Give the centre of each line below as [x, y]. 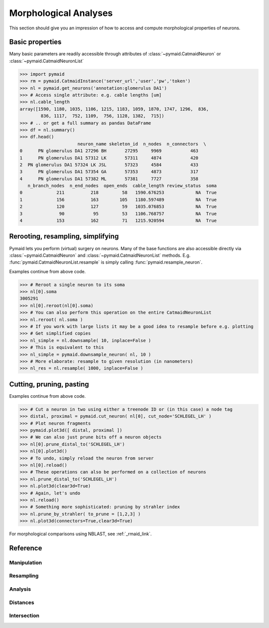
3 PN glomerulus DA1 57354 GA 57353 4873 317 [109, 172]
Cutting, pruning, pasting [49, 384]
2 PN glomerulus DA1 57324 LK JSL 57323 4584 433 [109, 165]
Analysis [20, 589]
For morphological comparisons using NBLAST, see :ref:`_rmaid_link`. [80, 534]
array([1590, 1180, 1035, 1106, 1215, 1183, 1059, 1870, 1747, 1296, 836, [114, 109]
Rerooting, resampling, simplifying [64, 236]
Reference [26, 548]
